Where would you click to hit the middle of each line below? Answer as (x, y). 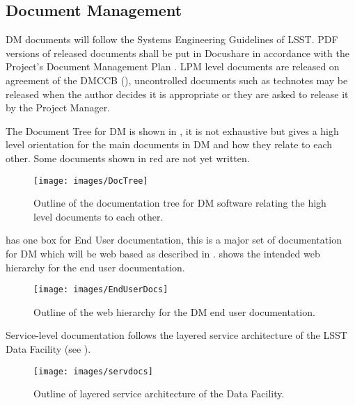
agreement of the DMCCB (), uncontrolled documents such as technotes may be (177, 80)
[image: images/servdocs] (93, 371)
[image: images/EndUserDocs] (101, 290)
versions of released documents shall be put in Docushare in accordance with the (177, 53)
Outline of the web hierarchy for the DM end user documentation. (174, 311)
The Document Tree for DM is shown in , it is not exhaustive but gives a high (172, 130)
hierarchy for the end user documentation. (95, 267)
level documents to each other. (98, 216)
